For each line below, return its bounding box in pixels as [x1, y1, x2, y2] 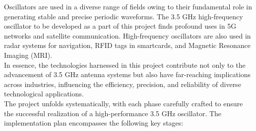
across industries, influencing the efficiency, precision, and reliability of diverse [4, 79, 241, 89]
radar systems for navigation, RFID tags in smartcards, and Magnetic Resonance [4, 40, 251, 50]
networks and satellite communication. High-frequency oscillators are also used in [4, 30, 251, 41]
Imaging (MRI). [4, 49, 53, 60]
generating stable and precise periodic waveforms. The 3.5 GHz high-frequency [4, 11, 243, 21]
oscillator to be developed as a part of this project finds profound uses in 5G [4, 21, 237, 31]
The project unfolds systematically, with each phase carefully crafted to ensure [4, 98, 243, 108]
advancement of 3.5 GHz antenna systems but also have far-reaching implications [4, 69, 251, 80]
